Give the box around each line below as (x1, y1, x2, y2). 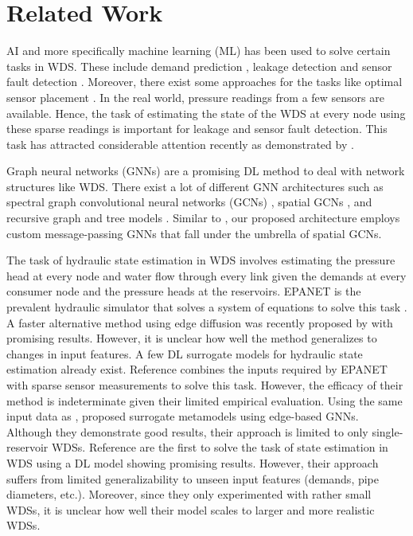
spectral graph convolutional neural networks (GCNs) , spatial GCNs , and (6, 194, 372, 210)
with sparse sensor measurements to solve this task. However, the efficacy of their (6, 377, 403, 393)
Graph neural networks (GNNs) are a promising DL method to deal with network (6, 162, 405, 179)
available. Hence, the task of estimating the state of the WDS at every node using (6, 104, 406, 121)
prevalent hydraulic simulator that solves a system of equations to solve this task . (6, 299, 407, 315)
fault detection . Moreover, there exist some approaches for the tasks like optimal (6, 73, 403, 90)
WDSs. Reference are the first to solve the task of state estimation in (51, 439, 388, 456)
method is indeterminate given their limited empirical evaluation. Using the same (6, 392, 403, 409)
